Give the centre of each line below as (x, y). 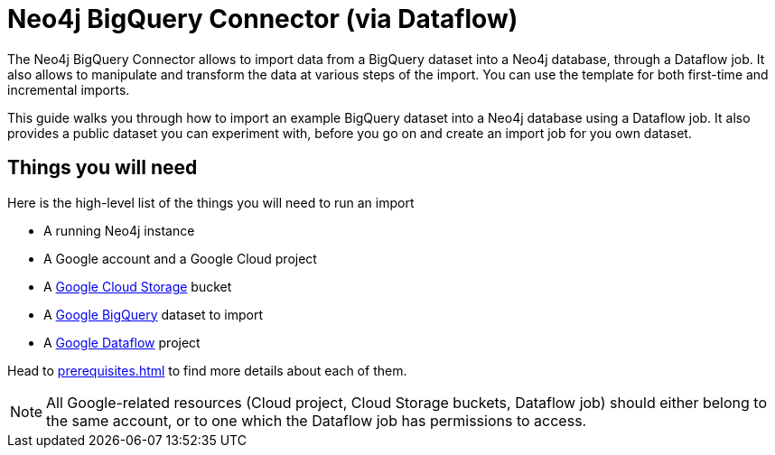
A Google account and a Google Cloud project (180, 258)
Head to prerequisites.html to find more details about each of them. (207, 370)
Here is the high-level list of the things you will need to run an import (211, 202)
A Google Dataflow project (122, 342)
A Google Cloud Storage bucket (138, 286)
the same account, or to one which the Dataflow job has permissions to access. (317, 420)
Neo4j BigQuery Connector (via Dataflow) (263, 19)
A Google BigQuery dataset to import (153, 314)
